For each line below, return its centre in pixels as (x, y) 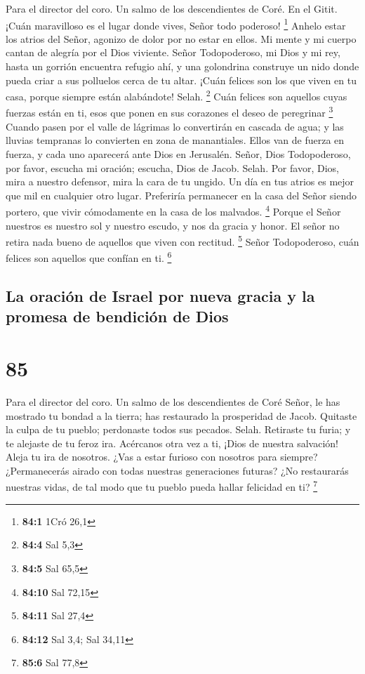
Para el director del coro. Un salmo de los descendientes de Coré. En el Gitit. (172, 8)
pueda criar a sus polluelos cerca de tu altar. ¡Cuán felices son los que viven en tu (181, 80)
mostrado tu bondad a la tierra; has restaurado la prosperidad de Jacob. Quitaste (181, 415)
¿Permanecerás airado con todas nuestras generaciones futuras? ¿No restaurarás (177, 470)
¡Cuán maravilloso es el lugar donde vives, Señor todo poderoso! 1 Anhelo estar (176, 24)
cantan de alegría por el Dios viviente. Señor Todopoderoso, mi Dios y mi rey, (173, 52)
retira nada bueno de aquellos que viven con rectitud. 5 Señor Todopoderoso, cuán (182, 240)
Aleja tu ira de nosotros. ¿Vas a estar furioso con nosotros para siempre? (162, 457)
